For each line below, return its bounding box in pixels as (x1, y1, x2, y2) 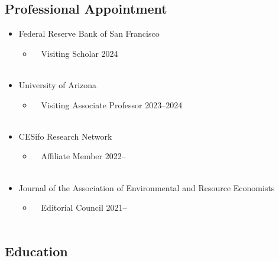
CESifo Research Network (18, 130, 112, 142)
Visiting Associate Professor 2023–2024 (41, 98, 183, 111)
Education (5, 241, 68, 260)
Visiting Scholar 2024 (41, 47, 118, 59)
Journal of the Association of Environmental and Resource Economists (18, 181, 275, 194)
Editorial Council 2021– (41, 201, 127, 214)
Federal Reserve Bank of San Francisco (18, 27, 160, 40)
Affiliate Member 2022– (41, 150, 126, 162)
